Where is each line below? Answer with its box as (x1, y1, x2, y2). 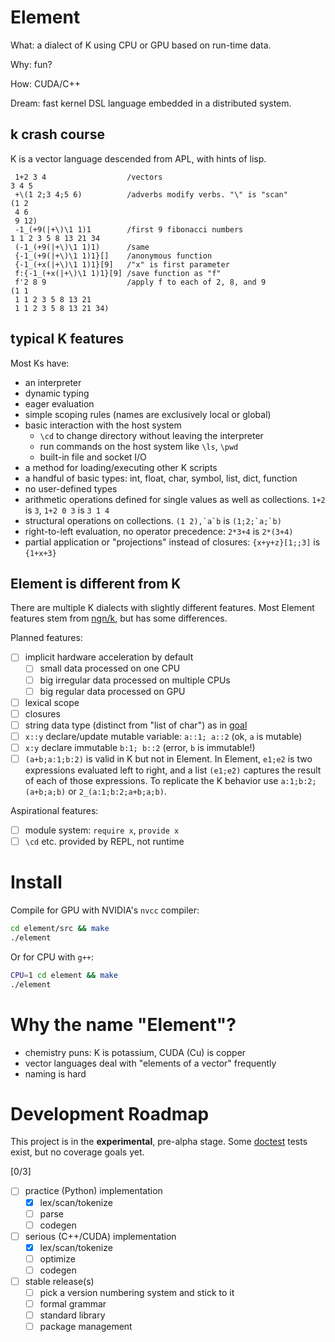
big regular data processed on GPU (39, 685, 186, 697)
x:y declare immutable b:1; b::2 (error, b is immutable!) (24, 741, 256, 753)
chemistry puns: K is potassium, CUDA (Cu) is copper (24, 1046, 247, 1058)
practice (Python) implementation (24, 1185, 163, 1197)
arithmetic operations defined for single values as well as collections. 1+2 (24, 493, 326, 505)
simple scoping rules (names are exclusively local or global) (24, 408, 272, 420)
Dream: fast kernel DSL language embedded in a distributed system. (10, 97, 292, 109)
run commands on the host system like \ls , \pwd (39, 440, 239, 452)
